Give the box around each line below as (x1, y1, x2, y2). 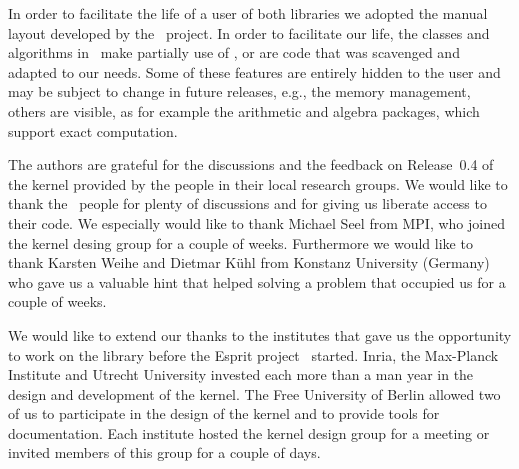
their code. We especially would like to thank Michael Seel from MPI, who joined (8, 212, 505, 233)
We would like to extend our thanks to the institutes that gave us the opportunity (8, 324, 512, 345)
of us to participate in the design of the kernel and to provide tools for (8, 403, 440, 424)
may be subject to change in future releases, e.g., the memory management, (8, 81, 471, 102)
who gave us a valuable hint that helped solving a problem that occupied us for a (8, 271, 506, 292)
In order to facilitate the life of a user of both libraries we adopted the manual (8, 3, 488, 23)
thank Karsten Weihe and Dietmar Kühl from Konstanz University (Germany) (8, 252, 490, 273)
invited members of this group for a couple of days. (8, 442, 321, 463)
